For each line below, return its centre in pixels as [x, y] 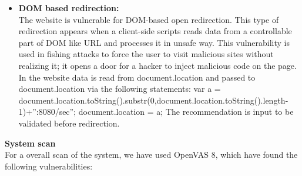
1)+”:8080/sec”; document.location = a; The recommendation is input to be [156, 112]
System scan [30, 143]
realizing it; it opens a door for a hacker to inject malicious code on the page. [157, 65]
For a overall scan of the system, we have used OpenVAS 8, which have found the [151, 155]
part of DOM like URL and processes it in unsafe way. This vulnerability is [154, 42]
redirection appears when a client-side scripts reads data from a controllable [155, 31]
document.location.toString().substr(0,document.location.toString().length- [153, 100]
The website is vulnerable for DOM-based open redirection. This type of [149, 19]
